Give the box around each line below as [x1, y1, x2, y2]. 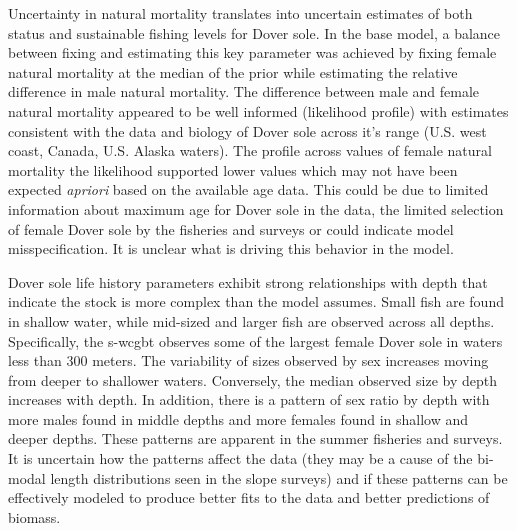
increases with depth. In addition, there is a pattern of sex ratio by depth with [8, 389, 490, 410]
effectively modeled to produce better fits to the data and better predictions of [8, 487, 490, 508]
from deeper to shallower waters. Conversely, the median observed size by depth [8, 369, 498, 390]
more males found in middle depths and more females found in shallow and [8, 408, 469, 429]
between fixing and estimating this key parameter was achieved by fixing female [8, 42, 497, 63]
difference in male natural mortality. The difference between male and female [8, 81, 480, 102]
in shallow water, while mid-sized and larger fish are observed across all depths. [8, 310, 495, 331]
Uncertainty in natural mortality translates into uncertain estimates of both [8, 3, 473, 23]
